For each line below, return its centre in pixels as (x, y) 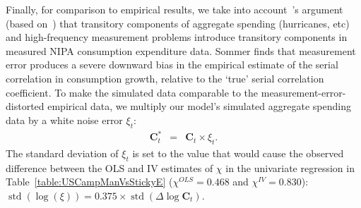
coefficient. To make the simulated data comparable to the (132, 92)
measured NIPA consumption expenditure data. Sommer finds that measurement (181, 50)
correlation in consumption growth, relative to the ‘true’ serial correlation (165, 78)
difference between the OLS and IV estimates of (110, 167)
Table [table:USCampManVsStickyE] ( (89, 182)
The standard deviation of (62, 153)
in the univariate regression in (290, 167)
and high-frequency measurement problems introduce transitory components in (177, 37)
